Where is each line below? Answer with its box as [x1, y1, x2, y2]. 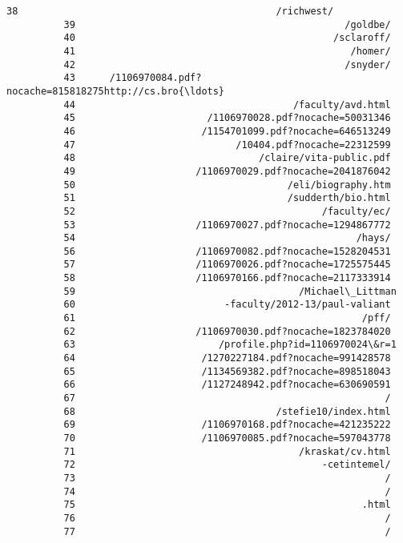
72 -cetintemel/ [63, 459, 391, 471]
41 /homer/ [63, 45, 391, 57]
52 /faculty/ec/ [63, 205, 391, 217]
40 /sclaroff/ [63, 32, 391, 44]
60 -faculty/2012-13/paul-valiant [63, 299, 391, 311]
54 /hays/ [63, 232, 391, 244]
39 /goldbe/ [63, 18, 391, 30]
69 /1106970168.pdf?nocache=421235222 [63, 419, 391, 431]
